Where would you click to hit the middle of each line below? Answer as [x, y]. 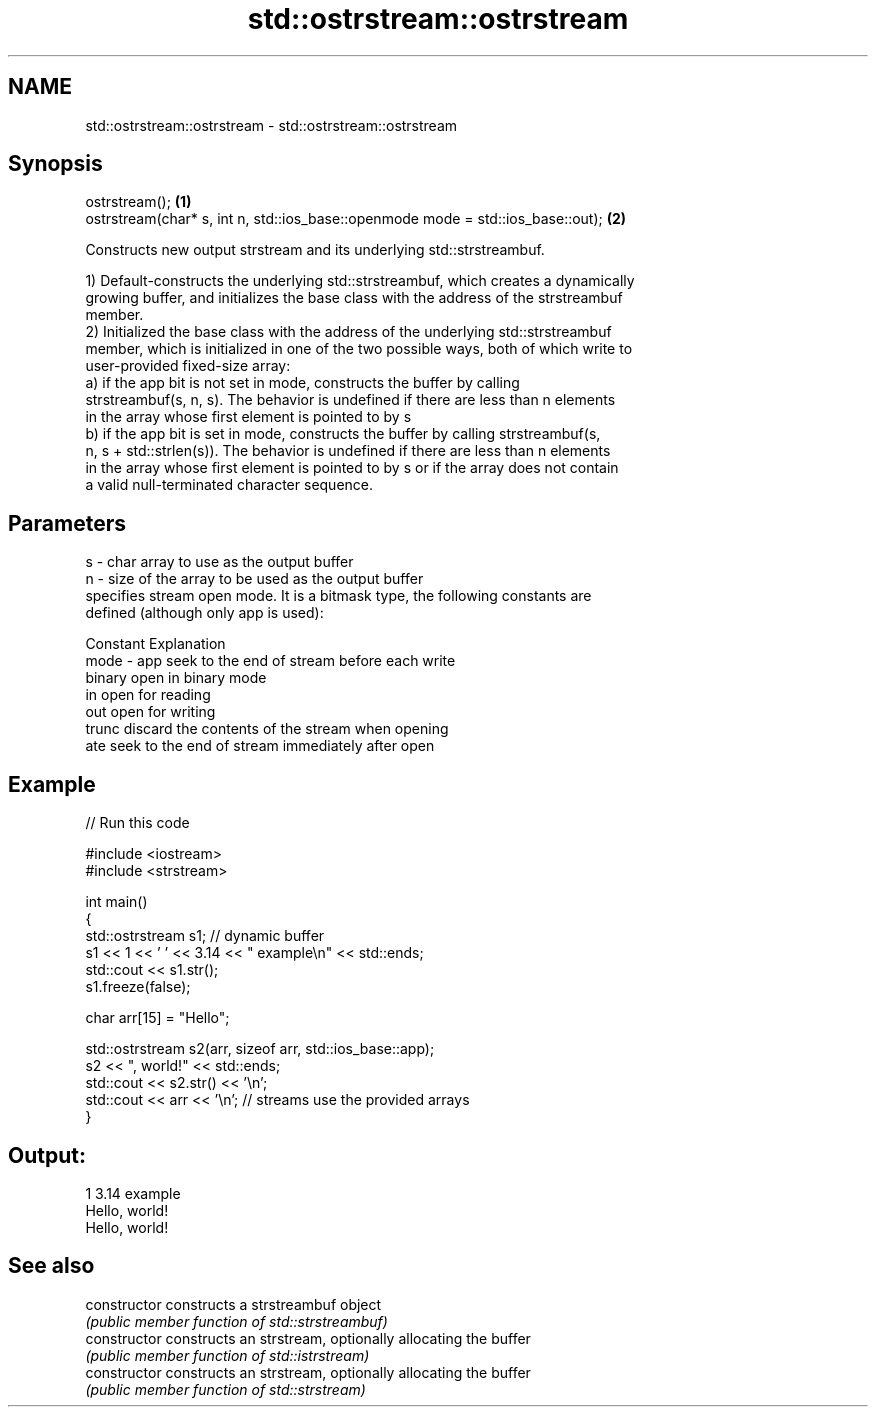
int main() [116, 902]
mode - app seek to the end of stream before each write [270, 661]
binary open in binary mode [176, 678]
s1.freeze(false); [138, 987]
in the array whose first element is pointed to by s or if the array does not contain [352, 468]
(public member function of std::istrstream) [227, 1355]
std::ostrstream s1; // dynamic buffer [205, 936]
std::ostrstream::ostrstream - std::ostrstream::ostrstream [271, 125]
